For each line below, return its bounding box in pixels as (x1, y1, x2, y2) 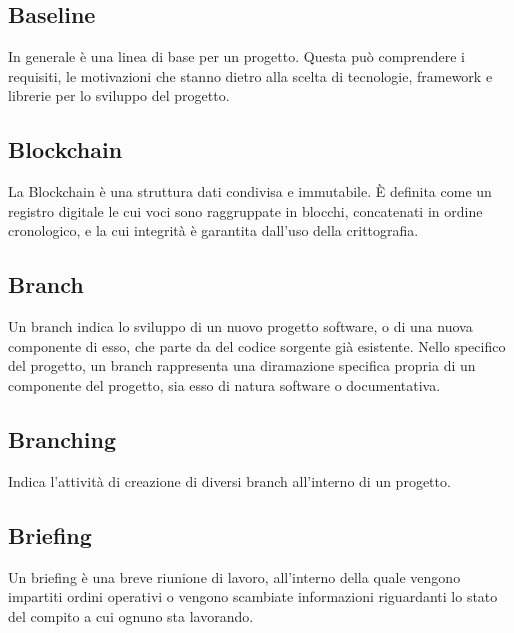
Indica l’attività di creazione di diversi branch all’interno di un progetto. (8, 470, 451, 491)
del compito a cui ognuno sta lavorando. (8, 605, 254, 626)
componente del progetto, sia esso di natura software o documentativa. (8, 374, 441, 395)
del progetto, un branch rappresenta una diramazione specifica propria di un (8, 355, 476, 376)
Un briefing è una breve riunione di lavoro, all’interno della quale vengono (8, 566, 461, 587)
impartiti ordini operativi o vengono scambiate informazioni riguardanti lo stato (8, 586, 498, 607)
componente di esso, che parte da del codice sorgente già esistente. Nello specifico (8, 335, 506, 356)
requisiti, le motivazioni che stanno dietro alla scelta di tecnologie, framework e (8, 65, 493, 86)
